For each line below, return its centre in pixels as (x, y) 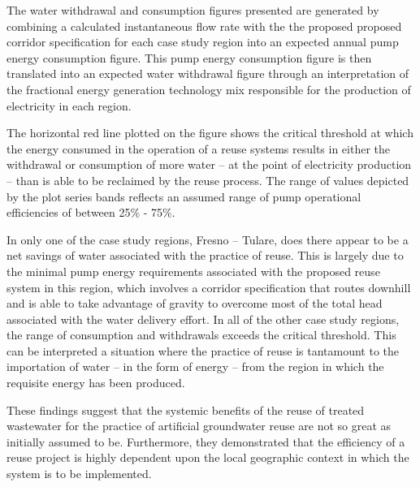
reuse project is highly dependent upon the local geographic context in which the (208, 457)
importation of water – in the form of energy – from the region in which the (195, 366)
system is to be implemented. (79, 474)
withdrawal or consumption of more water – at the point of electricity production (209, 164)
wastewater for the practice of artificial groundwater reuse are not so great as (199, 426)
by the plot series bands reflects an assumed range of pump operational (184, 196)
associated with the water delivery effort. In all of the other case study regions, (203, 319)
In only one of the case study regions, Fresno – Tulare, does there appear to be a (208, 239)
